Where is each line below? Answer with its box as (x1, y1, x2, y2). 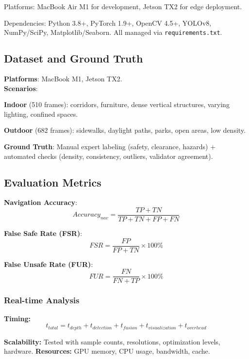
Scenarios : (4, 83, 38, 93)
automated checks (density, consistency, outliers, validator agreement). (4, 151, 213, 161)
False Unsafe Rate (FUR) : (4, 259, 93, 269)
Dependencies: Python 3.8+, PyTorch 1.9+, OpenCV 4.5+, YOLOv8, (4, 17, 212, 28)
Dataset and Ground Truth (4, 51, 143, 66)
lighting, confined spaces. (4, 109, 78, 119)
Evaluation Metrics (4, 174, 101, 189)
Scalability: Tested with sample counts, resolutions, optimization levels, (4, 336, 220, 346)
